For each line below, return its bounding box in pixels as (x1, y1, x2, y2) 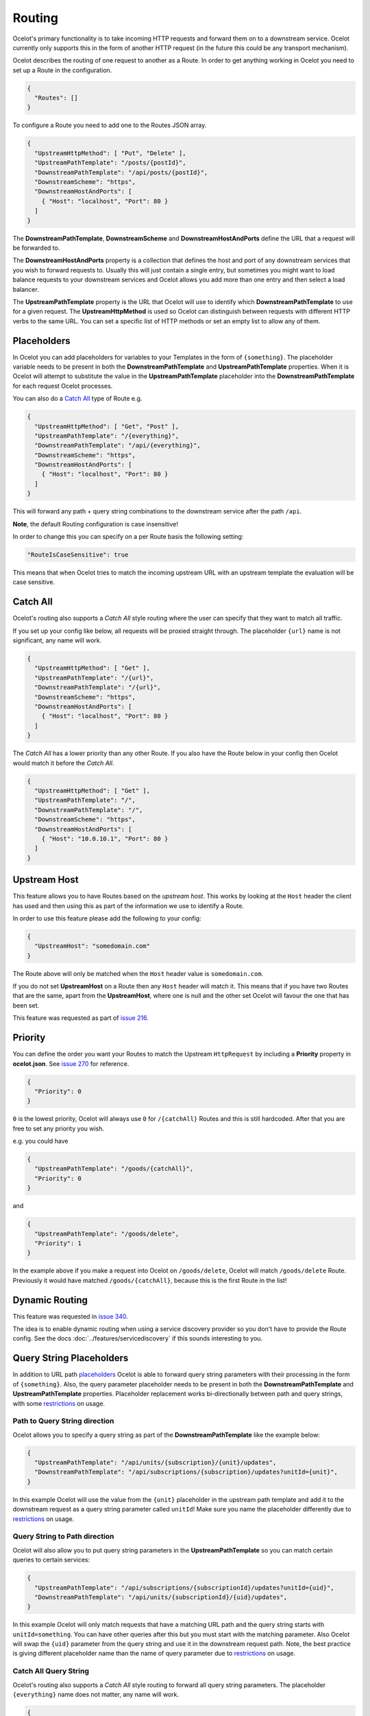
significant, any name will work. (12, 636, 102, 645)
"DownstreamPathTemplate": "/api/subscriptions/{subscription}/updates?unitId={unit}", (34, 1468, 338, 1476)
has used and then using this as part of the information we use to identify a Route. (12, 901, 245, 909)
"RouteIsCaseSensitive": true (27, 551, 129, 559)
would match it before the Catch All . (12, 758, 114, 767)
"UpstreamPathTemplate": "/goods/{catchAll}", (34, 1165, 194, 1173)
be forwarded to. (12, 244, 60, 252)
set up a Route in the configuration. (12, 66, 112, 74)
